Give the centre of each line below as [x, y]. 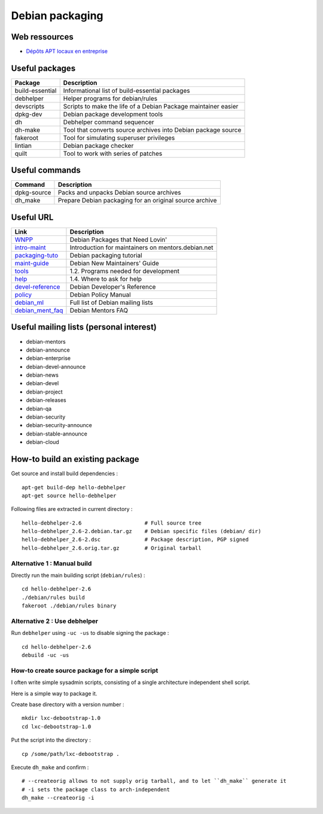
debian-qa [39, 408]
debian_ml [29, 302]
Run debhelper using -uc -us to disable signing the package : [90, 633]
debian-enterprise [48, 358]
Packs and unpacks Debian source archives [120, 193]
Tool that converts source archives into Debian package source [152, 130]
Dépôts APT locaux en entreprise [67, 52]
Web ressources [42, 37]
